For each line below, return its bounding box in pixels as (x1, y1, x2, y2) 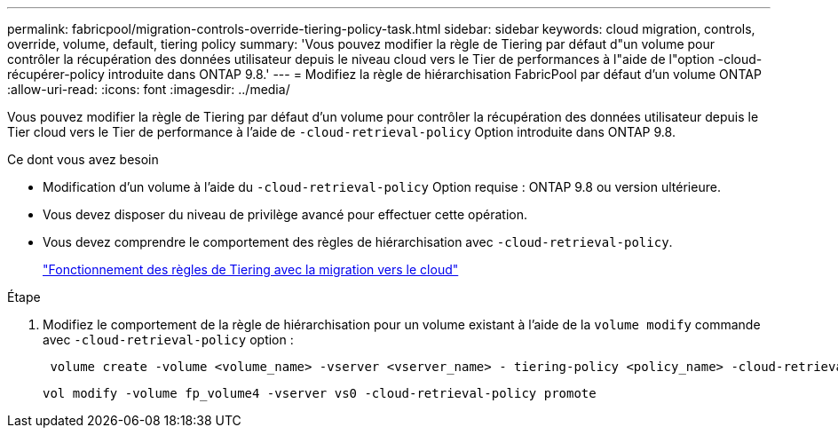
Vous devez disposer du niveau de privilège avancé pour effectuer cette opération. (43, 207, 527, 222)
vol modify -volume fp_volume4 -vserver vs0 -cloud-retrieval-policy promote (43, 386, 597, 400)
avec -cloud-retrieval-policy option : (43, 332, 294, 347)
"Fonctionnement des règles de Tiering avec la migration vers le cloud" (43, 262, 459, 277)
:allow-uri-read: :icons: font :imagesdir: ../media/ (7, 82, 290, 97)
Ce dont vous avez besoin (7, 152, 159, 167)
